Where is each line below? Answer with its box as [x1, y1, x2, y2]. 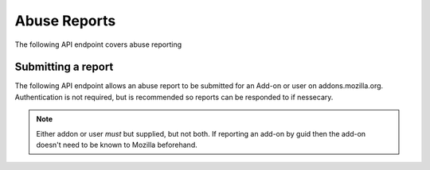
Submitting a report [14, 60, 114, 74]
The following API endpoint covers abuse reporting [14, 40, 182, 49]
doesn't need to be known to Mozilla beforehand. [36, 140, 198, 150]
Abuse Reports [14, 12, 116, 29]
